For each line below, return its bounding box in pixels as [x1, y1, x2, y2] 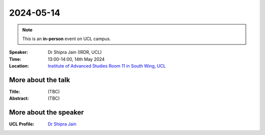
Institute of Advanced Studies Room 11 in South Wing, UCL [48, 63, 166, 69]
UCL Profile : [9, 121, 34, 127]
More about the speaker [9, 108, 84, 117]
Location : [9, 63, 29, 69]
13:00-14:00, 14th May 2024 [48, 56, 105, 62]
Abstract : [9, 95, 29, 101]
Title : [9, 89, 21, 95]
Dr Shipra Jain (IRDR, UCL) [48, 49, 102, 55]
